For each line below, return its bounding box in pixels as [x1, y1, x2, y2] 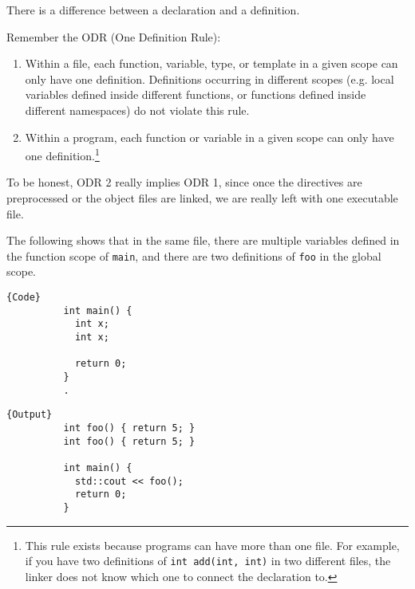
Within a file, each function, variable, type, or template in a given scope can [25, 55, 398, 72]
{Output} [6, 409, 53, 421]
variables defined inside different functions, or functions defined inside [25, 86, 366, 103]
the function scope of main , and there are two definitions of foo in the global [6, 247, 381, 264]
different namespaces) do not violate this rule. [25, 101, 250, 118]
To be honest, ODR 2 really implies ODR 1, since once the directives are [6, 174, 362, 190]
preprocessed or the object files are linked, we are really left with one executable [6, 190, 398, 206]
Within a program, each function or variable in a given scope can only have [25, 128, 394, 145]
